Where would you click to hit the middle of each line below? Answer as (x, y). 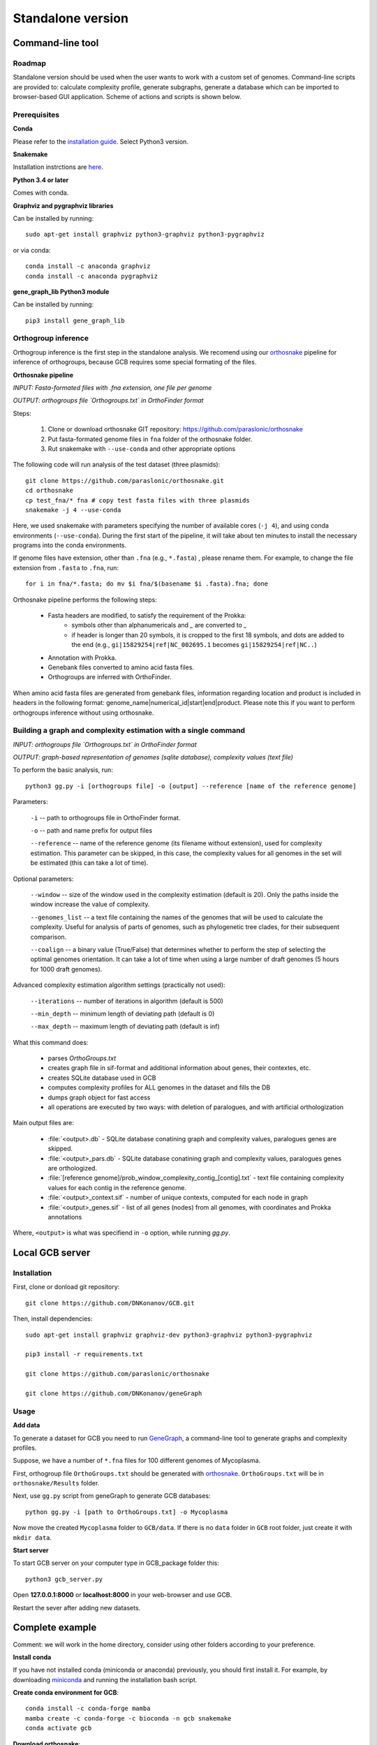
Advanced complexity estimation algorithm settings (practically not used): (119, 985)
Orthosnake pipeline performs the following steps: (85, 600)
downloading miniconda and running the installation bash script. (105, 1679)
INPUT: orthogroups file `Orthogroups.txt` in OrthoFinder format (105, 744)
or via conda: (32, 250)
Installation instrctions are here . (58, 167)
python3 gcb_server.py (64, 1579)
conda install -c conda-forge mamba (88, 1709)
